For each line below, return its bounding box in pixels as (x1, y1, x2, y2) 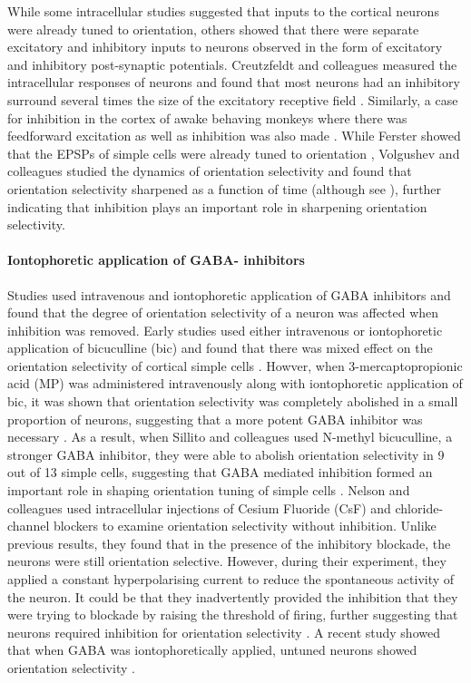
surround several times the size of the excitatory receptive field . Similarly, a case (7, 90, 458, 109)
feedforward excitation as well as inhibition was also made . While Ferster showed (7, 126, 461, 145)
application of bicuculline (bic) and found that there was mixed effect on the (7, 338, 433, 357)
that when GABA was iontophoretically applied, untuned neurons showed (7, 640, 417, 659)
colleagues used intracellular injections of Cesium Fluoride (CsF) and (7, 498, 391, 517)
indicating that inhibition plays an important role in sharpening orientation (7, 197, 427, 216)
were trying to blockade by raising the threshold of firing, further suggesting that (7, 605, 458, 624)
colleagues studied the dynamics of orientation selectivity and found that (7, 161, 412, 181)
